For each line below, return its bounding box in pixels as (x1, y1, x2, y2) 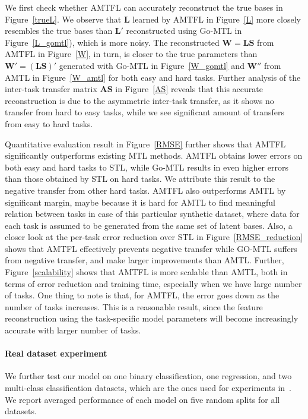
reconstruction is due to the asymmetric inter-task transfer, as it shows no (5, 94, 274, 106)
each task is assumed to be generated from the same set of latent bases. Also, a (5, 219, 293, 231)
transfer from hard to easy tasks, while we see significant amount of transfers (5, 106, 284, 118)
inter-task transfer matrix (5, 83, 97, 95)
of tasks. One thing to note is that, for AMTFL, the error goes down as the (5, 289, 280, 301)
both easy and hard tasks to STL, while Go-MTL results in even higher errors (5, 160, 288, 173)
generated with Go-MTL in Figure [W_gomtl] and (59, 59, 245, 71)
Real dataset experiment (5, 347, 107, 360)
